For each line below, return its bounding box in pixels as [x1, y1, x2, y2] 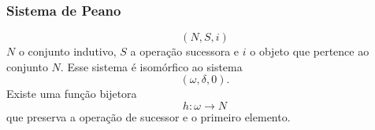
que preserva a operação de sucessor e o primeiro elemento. [6, 109, 291, 125]
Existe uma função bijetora [6, 85, 137, 102]
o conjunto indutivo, [18, 43, 117, 60]
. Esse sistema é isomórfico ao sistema [60, 58, 243, 74]
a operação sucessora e [130, 43, 239, 60]
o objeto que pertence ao [250, 43, 369, 60]
